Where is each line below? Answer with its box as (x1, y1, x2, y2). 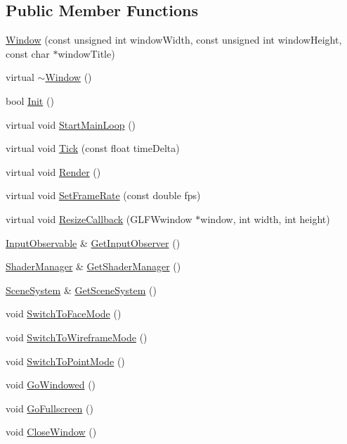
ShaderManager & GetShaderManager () (6, 259, 181, 274)
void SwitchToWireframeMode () (6, 329, 148, 344)
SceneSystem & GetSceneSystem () (6, 282, 157, 297)
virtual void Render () (6, 164, 101, 179)
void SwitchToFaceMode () (6, 306, 122, 321)
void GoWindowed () (6, 377, 96, 392)
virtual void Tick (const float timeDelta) (6, 141, 180, 156)
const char (6, 46, 50, 61)
